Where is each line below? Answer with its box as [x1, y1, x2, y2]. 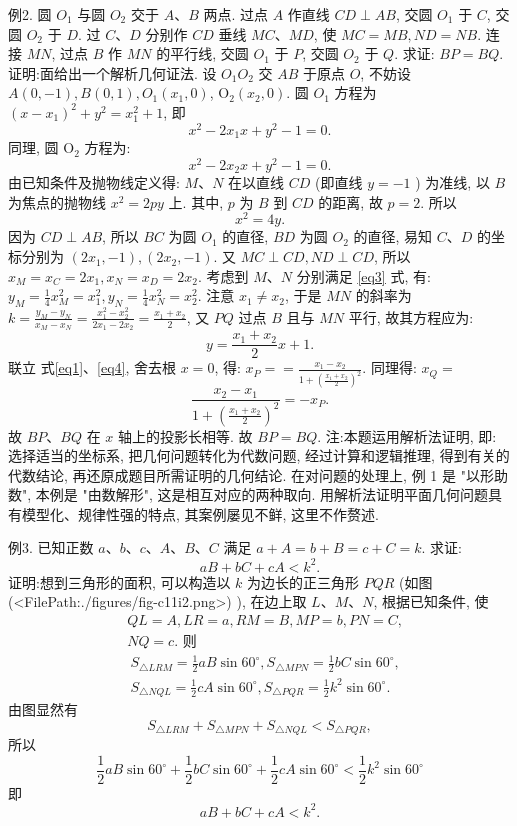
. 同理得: [362, 357, 417, 378]
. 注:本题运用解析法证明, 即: [317, 425, 497, 446]
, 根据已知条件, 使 [373, 591, 489, 612]
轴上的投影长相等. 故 [118, 425, 253, 446]
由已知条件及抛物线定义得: [8, 172, 180, 193]
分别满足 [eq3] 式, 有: [296, 265, 431, 286]
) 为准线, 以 [415, 172, 490, 193]
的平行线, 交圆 [156, 43, 249, 64]
